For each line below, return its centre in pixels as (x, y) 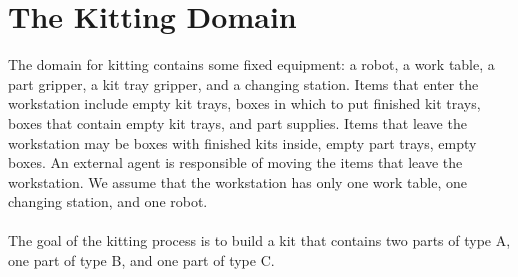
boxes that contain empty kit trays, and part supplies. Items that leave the (237, 122)
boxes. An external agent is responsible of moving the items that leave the (235, 162)
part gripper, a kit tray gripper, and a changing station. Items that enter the (243, 83)
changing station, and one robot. (108, 201)
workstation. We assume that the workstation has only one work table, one (237, 181)
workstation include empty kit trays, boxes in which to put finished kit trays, (244, 103)
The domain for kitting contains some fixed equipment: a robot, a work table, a (251, 64)
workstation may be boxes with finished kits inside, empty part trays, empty (242, 142)
